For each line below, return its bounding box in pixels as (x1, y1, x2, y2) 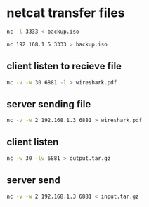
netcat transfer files (6, 5, 125, 21)
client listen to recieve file (6, 60, 122, 72)
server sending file (6, 98, 91, 110)
